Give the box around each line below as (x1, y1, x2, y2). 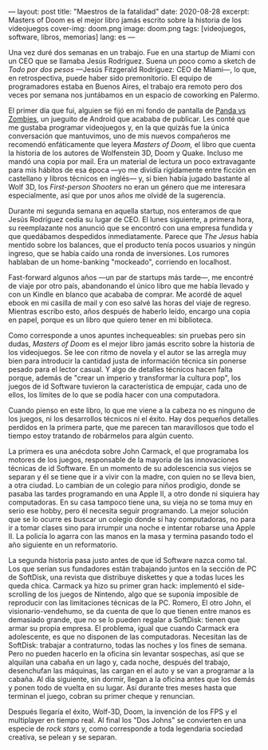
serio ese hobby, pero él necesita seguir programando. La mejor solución (8, 506, 249, 515)
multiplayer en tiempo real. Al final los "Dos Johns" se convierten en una (8, 716, 246, 724)
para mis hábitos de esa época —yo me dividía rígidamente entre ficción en (8, 166, 257, 174)
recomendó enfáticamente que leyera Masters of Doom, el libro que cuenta (8, 140, 256, 149)
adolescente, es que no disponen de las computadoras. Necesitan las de (8, 632, 248, 641)
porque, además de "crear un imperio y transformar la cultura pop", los (8, 373, 242, 382)
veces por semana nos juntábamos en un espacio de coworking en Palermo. (8, 90, 260, 99)
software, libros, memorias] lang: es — (8, 32, 136, 42)
